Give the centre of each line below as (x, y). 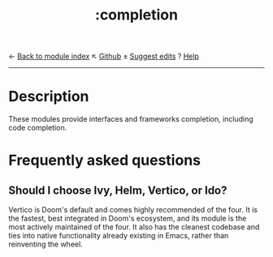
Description (49, 97)
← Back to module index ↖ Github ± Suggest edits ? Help (104, 56)
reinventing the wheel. (45, 244)
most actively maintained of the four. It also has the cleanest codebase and (134, 227)
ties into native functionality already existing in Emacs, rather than (119, 236)
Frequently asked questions (105, 161)
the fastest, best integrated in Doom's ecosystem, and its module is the (128, 218)
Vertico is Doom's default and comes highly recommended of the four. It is (133, 210)
